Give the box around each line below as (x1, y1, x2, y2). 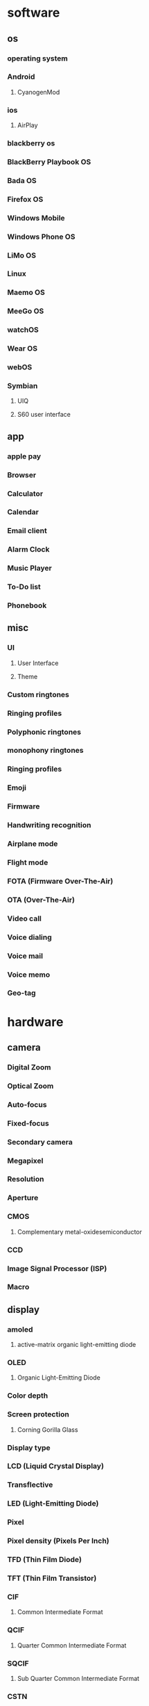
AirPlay (17, 121, 38, 129)
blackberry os (7, 138, 55, 148)
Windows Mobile (7, 213, 65, 223)
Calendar (7, 507, 40, 517)
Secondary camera (7, 1137, 73, 1147)
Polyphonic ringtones (7, 727, 82, 737)
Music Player (7, 564, 52, 573)
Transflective (7, 1480, 53, 1490)
